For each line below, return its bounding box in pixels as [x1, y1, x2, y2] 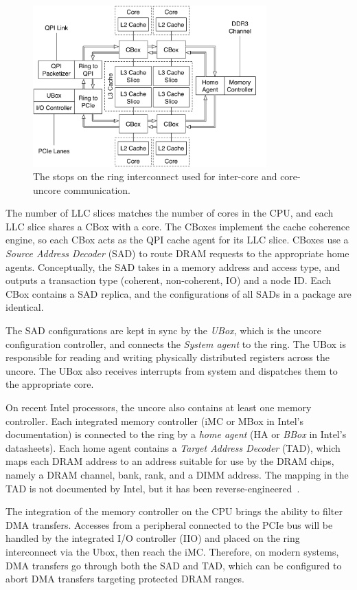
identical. [5, 300, 44, 314]
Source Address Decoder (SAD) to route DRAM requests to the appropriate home [5, 246, 349, 261]
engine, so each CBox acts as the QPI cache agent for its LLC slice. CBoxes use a [5, 232, 349, 247]
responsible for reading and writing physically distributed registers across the [5, 350, 330, 364]
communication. [64, 182, 130, 197]
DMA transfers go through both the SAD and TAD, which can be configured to [5, 558, 342, 572]
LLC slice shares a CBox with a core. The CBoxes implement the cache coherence [5, 219, 350, 233]
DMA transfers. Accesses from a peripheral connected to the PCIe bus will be [5, 517, 333, 532]
